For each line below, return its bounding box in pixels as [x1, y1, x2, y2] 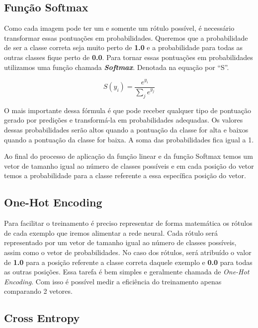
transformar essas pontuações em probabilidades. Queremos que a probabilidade [4, 32, 248, 43]
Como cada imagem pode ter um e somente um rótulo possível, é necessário [4, 23, 235, 33]
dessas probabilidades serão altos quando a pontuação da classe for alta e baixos [4, 124, 249, 134]
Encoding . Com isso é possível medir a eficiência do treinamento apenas [4, 276, 222, 286]
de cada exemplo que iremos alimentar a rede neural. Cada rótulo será [4, 227, 218, 238]
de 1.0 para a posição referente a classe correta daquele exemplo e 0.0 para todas [4, 257, 253, 267]
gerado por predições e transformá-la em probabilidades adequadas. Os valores [4, 115, 243, 125]
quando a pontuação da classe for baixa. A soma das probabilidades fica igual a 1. [4, 134, 254, 144]
